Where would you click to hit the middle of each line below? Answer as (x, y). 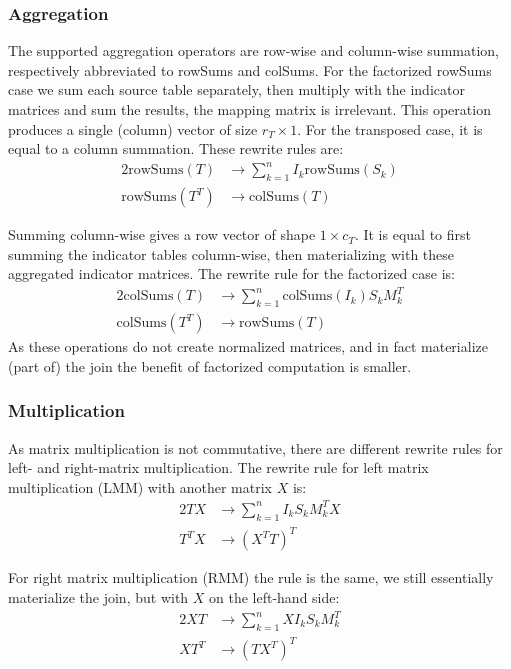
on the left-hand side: (274, 596)
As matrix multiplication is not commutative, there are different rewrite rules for (255, 447)
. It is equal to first (412, 234)
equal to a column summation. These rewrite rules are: (176, 148)
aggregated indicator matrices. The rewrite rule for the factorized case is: (231, 273)
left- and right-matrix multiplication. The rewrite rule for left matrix (218, 467)
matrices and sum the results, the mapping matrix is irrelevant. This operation (249, 109)
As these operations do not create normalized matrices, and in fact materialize (248, 346)
